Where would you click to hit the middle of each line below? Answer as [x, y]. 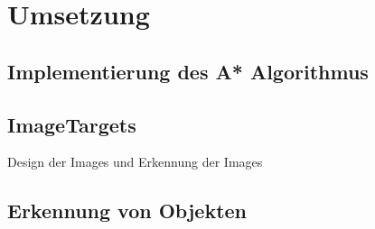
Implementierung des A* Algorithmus [188, 71]
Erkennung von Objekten [127, 211]
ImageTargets [72, 124]
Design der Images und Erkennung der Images [135, 162]
